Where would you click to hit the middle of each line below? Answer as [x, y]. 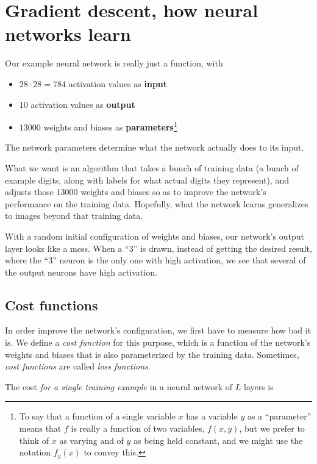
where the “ [27, 260]
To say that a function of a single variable [97, 416]
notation [35, 452]
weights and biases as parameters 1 [110, 126]
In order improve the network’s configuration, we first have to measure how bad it [158, 330]
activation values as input [118, 83]
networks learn [68, 34]
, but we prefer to [272, 428]
